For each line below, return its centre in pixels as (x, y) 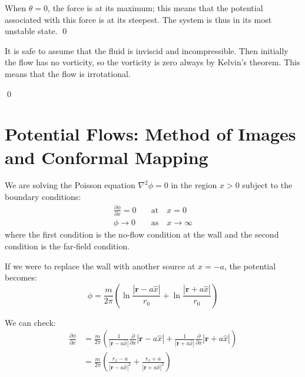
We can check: (30, 322)
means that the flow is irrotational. (68, 73)
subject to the (267, 185)
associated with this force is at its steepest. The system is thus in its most (138, 19)
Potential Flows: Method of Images (150, 134)
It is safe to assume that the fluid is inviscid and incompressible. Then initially (147, 50)
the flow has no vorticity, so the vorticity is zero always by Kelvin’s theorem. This (152, 62)
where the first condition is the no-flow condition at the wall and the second (142, 234)
